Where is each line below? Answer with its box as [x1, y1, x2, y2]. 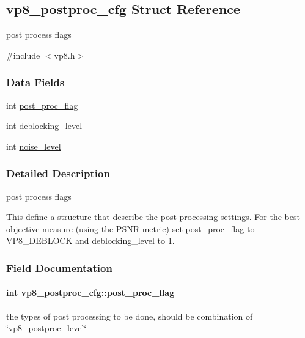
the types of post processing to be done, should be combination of [6, 309, 253, 322]
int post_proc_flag [6, 98, 78, 111]
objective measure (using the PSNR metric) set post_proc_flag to [6, 222, 255, 235]
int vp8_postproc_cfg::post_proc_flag [6, 286, 175, 299]
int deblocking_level [6, 119, 83, 132]
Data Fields [6, 75, 65, 90]
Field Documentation [6, 260, 112, 275]
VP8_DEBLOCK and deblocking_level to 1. [6, 234, 175, 247]
